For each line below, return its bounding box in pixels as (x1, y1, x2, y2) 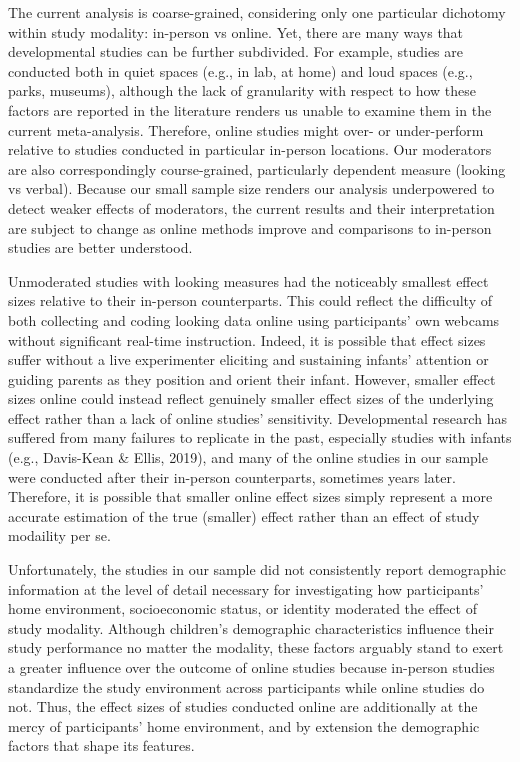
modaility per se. (8, 525, 111, 546)
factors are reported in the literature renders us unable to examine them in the (8, 99, 492, 120)
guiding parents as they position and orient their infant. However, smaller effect (8, 368, 496, 389)
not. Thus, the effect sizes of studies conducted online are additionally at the (8, 696, 478, 717)
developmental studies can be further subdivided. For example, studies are (8, 41, 463, 62)
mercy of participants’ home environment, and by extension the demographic (8, 715, 480, 736)
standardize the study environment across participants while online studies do (8, 676, 485, 697)
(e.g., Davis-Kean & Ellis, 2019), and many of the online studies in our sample (8, 447, 488, 468)
